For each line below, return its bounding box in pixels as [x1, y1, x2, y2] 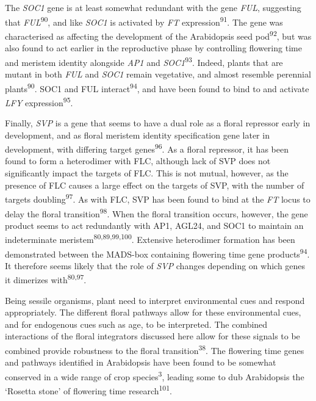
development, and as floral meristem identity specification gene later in [5, 128, 270, 141]
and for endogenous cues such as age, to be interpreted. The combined [5, 317, 268, 330]
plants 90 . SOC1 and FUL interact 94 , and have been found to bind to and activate [5, 80, 309, 95]
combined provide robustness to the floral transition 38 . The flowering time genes [5, 342, 304, 356]
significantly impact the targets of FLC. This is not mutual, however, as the [5, 167, 289, 179]
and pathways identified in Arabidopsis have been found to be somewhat [5, 356, 276, 369]
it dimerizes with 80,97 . [5, 272, 87, 286]
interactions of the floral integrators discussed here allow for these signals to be [5, 330, 300, 342]
